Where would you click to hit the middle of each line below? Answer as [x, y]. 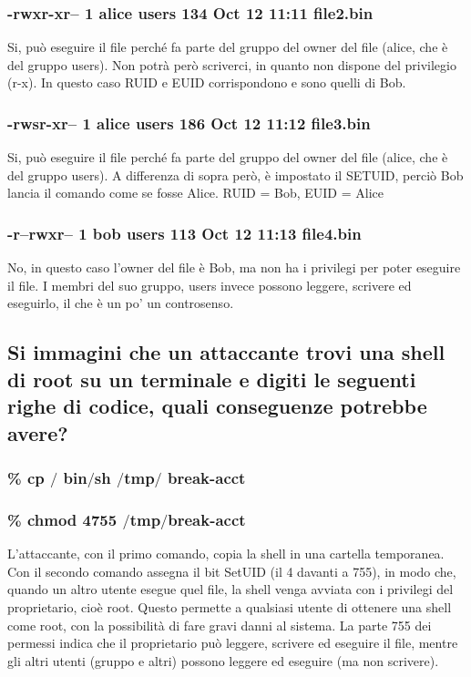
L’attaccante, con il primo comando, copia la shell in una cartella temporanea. [226, 554]
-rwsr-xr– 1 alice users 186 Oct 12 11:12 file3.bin [189, 123]
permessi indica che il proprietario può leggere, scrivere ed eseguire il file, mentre [233, 643]
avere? [38, 432]
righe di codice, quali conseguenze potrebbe [217, 406]
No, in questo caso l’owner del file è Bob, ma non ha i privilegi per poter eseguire [234, 267]
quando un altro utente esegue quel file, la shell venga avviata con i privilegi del [230, 589]
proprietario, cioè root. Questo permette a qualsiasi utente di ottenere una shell [230, 606]
